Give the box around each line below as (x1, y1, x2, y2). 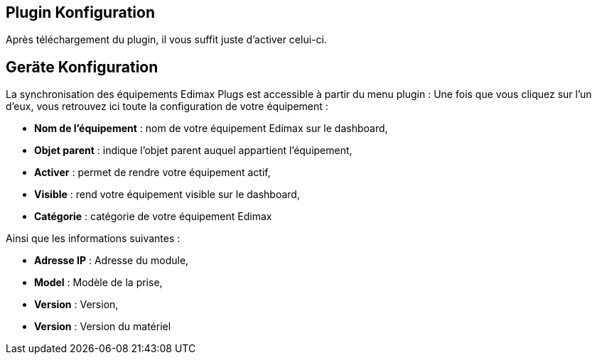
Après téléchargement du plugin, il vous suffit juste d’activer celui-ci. (6, 33, 327, 46)
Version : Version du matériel (34, 320, 171, 333)
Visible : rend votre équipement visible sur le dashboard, (34, 188, 300, 201)
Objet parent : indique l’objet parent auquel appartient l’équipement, (34, 144, 353, 157)
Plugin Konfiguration (6, 4, 155, 21)
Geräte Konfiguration (6, 58, 158, 76)
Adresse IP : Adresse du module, (34, 254, 189, 267)
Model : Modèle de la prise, (34, 276, 163, 289)
